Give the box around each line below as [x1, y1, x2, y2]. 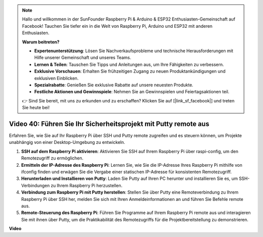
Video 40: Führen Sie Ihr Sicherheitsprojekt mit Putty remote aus [9, 119, 209, 128]
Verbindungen [21, 182, 50, 188]
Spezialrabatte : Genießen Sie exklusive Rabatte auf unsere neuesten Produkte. [34, 82, 193, 88]
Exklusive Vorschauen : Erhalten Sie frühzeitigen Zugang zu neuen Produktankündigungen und [34, 68, 226, 74]
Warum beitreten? [22, 39, 60, 45]
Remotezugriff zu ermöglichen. [21, 155, 84, 161]
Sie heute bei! [22, 105, 50, 111]
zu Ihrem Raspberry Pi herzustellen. [50, 182, 123, 188]
